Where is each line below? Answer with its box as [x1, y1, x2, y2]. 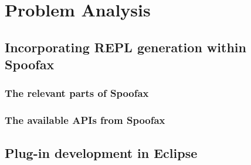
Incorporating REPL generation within [5, 38, 246, 56]
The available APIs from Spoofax [5, 113, 165, 127]
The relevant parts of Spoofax [5, 86, 149, 100]
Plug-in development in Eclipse [5, 143, 198, 161]
